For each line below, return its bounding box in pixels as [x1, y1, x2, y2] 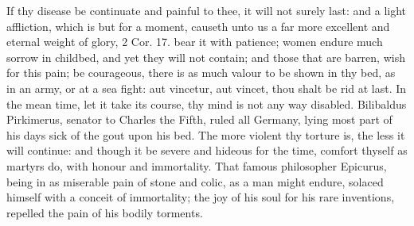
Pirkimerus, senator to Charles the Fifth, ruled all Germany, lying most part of [6, 111, 393, 128]
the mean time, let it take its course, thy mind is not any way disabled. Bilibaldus [6, 95, 407, 112]
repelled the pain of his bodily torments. [6, 204, 203, 220]
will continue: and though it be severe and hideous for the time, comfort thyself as [6, 142, 408, 159]
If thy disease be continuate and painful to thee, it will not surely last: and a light [6, 2, 407, 18]
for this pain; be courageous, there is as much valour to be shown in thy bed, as [6, 64, 396, 81]
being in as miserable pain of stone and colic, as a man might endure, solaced [6, 173, 384, 190]
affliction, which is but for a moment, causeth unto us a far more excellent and [6, 17, 390, 34]
